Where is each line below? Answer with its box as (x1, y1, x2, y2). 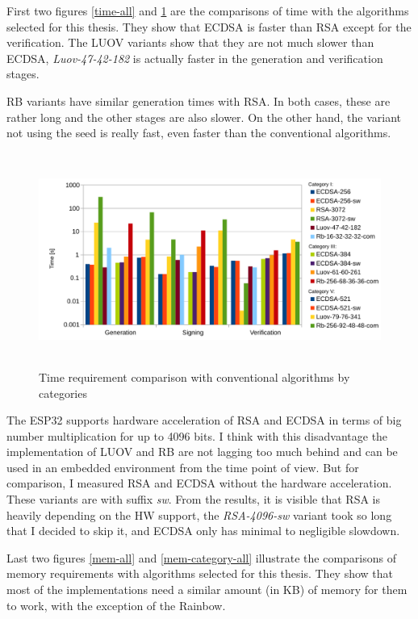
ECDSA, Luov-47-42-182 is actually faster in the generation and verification (6, 49, 383, 66)
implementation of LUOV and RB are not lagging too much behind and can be (6, 443, 398, 460)
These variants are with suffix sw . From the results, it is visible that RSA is (6, 491, 380, 508)
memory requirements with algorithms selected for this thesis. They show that (6, 565, 394, 582)
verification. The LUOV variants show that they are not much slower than (6, 34, 374, 51)
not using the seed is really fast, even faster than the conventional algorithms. (6, 124, 391, 141)
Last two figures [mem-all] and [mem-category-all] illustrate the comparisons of (6, 549, 396, 566)
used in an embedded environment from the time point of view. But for (6, 458, 359, 475)
